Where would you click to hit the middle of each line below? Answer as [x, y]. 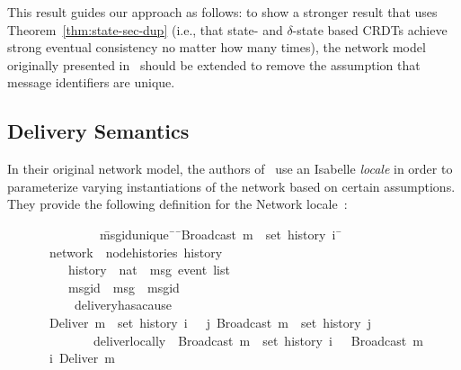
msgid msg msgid [124, 287]
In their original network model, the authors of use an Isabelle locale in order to [230, 169]
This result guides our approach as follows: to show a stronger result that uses [222, 12]
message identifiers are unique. [91, 82]
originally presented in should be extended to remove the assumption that [214, 64]
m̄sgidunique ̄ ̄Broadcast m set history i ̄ [221, 234]
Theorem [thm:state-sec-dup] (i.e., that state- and [145, 29]
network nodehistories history [136, 252]
